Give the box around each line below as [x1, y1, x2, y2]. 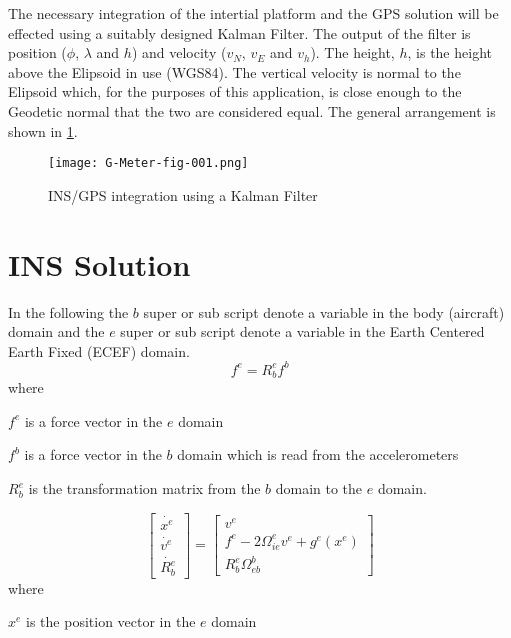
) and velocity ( [131, 42, 227, 63]
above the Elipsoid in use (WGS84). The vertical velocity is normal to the [8, 61, 461, 82]
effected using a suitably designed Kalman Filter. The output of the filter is [8, 22, 471, 43]
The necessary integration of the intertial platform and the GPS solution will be [8, 3, 499, 23]
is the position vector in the [26, 611, 196, 632]
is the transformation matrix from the [28, 478, 261, 499]
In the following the [8, 301, 129, 322]
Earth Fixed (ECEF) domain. [8, 340, 190, 361]
